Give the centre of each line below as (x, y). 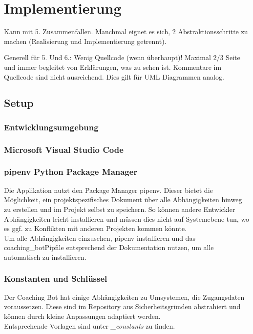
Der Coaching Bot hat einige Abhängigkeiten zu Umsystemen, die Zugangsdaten (124, 297)
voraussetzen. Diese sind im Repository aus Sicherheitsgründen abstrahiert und (122, 306)
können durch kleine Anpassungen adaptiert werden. (82, 316)
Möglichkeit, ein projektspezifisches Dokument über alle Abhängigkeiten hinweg (123, 199)
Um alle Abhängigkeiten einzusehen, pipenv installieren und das (100, 238)
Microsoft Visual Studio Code (64, 149)
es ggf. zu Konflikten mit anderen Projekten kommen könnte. (95, 228)
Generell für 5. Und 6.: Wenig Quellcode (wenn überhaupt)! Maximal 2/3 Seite (122, 57)
